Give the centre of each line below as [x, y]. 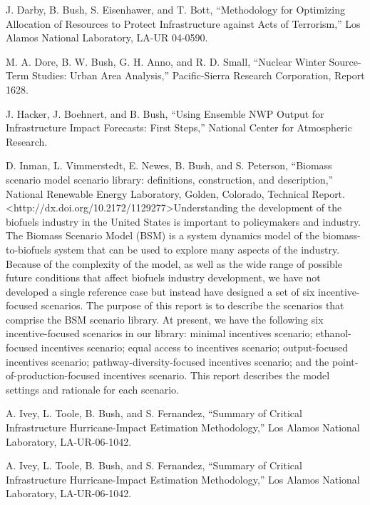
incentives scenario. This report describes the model [217, 375]
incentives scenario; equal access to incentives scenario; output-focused [195, 347]
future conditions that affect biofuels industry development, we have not [163, 277]
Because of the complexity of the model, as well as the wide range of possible [174, 263]
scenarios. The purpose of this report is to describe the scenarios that [192, 305]
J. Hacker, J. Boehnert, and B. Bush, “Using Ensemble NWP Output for [165, 113]
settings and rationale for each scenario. [93, 389]
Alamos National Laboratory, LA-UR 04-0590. [107, 37]
